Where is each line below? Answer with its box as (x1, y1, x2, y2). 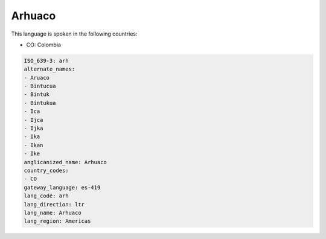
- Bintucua (24, 83, 56, 90)
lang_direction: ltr (24, 201, 85, 208)
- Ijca (24, 116, 43, 123)
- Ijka (24, 125, 43, 132)
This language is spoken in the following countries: (11, 30, 138, 37)
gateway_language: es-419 (24, 184, 101, 191)
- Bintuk (24, 91, 50, 98)
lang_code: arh (24, 193, 69, 199)
